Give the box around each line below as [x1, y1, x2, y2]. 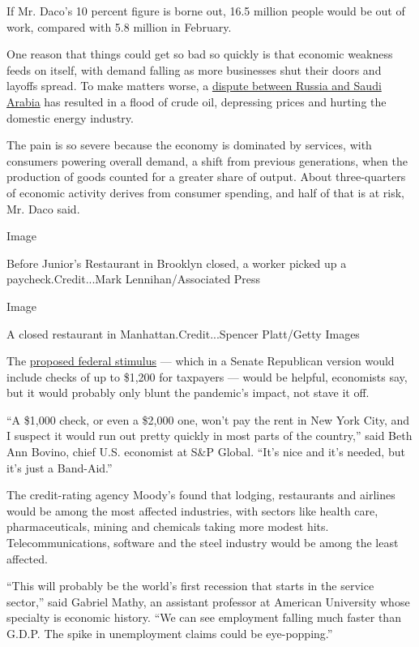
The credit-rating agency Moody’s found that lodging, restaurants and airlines [6, 486, 395, 503]
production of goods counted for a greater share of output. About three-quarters [6, 168, 406, 185]
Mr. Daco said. [6, 200, 80, 217]
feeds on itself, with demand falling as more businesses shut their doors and [6, 61, 382, 78]
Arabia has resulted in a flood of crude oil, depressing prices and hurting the [6, 93, 387, 110]
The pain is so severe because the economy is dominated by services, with [6, 136, 372, 153]
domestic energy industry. [6, 109, 134, 126]
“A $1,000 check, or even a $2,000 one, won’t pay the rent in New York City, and [6, 411, 410, 428]
